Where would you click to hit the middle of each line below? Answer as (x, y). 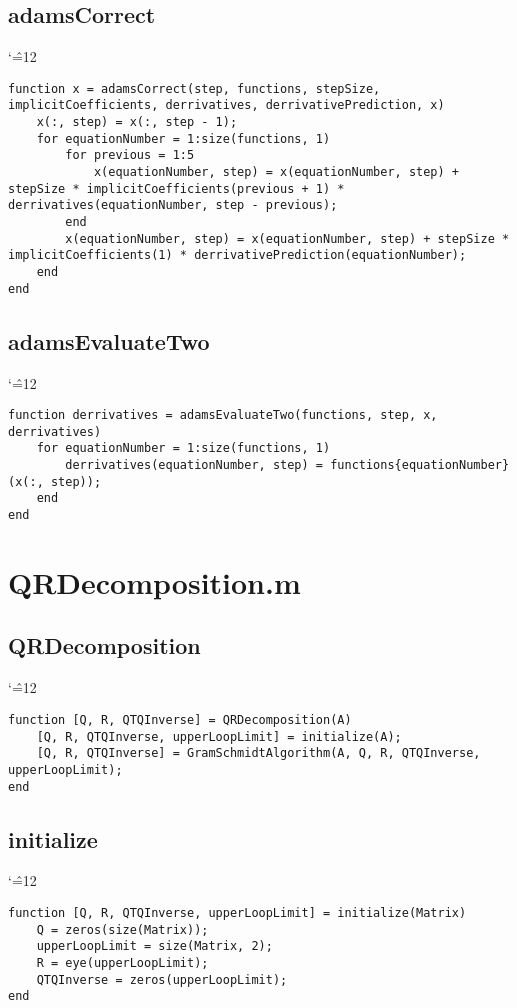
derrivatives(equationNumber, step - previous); (173, 205)
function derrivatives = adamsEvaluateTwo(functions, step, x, (223, 415)
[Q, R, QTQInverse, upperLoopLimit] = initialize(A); (219, 736)
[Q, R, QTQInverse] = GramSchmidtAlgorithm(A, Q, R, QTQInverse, (258, 753)
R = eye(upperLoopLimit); (122, 962)
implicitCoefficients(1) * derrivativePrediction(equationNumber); (237, 255)
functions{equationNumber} (420, 465)
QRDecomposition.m (154, 581)
